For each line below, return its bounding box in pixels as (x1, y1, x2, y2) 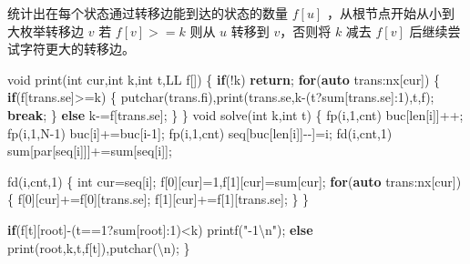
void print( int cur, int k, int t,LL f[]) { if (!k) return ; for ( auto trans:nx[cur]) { (7, 69, 441, 88)
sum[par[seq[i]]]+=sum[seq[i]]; (7, 141, 172, 160)
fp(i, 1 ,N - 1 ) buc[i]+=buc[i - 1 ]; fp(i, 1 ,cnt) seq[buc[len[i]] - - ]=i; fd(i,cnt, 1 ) (7, 123, 393, 142)
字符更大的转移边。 (19, 39, 135, 58)
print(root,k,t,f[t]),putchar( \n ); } (7, 238, 190, 257)
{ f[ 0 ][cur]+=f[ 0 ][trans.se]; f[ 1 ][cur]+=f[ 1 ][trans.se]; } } (7, 189, 310, 208)
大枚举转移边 (7, 21, 84, 40)
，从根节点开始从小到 (326, 4, 455, 22)
